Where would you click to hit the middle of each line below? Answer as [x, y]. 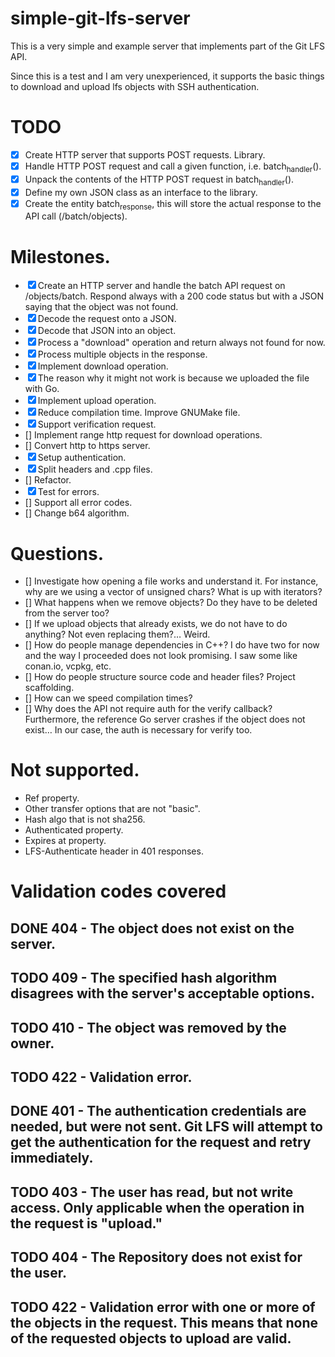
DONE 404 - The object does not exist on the [152, 928]
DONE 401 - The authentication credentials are [158, 1111]
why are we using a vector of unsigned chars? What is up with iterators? [173, 592]
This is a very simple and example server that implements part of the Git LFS [168, 46]
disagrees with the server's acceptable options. [162, 993]
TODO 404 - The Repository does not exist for [156, 1257]
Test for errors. [68, 492]
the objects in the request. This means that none [164, 1322]
